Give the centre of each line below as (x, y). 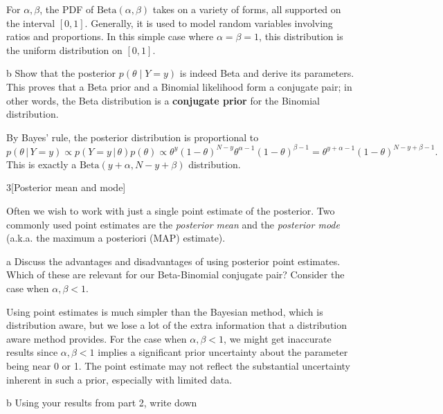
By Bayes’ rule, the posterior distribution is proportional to (133, 137)
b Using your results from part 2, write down (102, 403)
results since (32, 352)
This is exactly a (42, 164)
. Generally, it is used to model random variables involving (209, 22)
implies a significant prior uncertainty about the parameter (223, 352)
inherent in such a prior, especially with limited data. (119, 379)
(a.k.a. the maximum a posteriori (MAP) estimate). (116, 238)
